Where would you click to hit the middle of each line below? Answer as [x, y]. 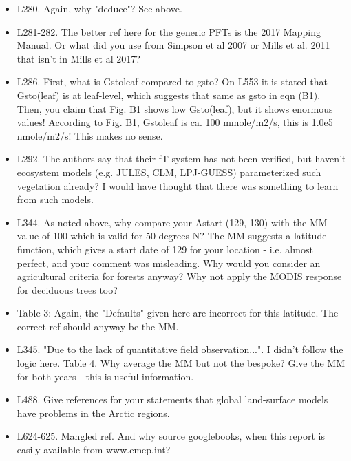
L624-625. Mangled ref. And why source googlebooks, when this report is [171, 436]
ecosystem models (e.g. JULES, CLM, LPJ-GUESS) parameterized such [169, 172]
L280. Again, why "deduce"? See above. [99, 8]
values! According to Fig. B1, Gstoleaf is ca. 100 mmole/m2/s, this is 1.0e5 [175, 122]
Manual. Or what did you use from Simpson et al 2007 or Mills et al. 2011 [173, 45]
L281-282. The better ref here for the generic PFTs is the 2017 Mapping [169, 31]
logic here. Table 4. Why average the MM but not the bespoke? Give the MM [181, 363]
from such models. [55, 199]
